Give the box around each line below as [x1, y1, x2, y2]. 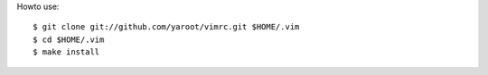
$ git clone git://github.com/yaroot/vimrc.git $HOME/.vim [33, 22, 300, 32]
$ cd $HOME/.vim [33, 34, 105, 45]
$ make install [33, 47, 100, 57]
